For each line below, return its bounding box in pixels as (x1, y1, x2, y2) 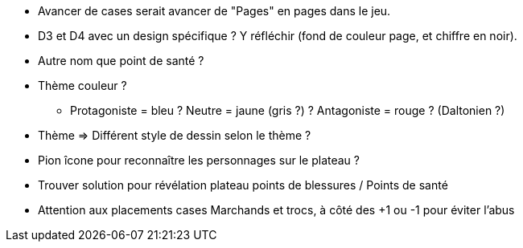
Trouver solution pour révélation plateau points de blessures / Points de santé (38, 178, 448, 192)
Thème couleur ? (38, 79, 127, 92)
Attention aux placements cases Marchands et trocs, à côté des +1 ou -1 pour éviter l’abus (38, 203, 515, 217)
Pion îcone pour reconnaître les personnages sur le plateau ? (38, 153, 360, 167)
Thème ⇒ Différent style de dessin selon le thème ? (38, 128, 311, 142)
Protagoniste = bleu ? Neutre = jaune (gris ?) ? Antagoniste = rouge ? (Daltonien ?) (70, 104, 505, 117)
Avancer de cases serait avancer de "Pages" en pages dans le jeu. (38, 4, 391, 18)
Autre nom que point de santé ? (38, 54, 204, 67)
